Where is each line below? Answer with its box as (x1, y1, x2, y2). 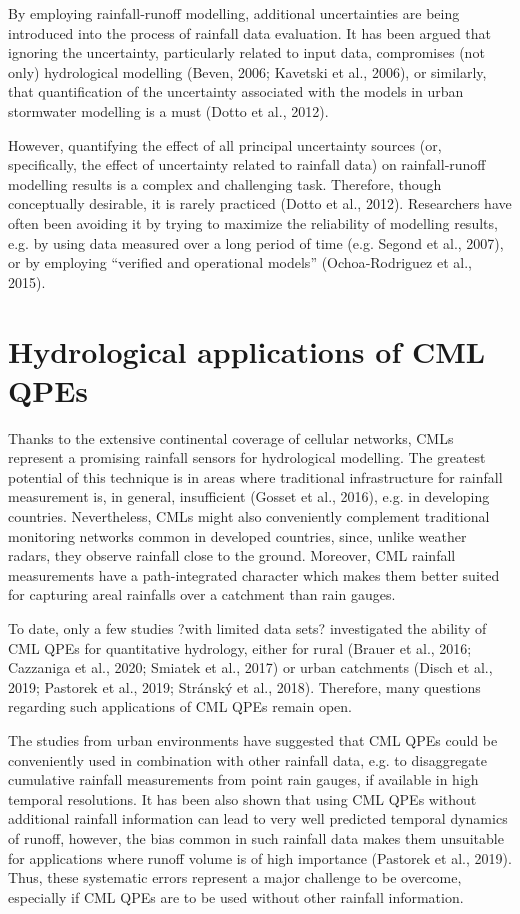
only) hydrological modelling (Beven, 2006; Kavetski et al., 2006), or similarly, (8, 61, 487, 82)
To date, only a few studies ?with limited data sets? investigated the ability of (8, 617, 487, 638)
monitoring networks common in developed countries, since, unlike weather (8, 525, 467, 546)
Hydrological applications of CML (8, 330, 486, 371)
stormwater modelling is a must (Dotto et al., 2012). (8, 100, 329, 121)
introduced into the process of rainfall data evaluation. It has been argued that (8, 22, 492, 43)
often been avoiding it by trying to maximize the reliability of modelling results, (8, 212, 498, 233)
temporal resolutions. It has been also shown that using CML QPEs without (8, 788, 477, 809)
